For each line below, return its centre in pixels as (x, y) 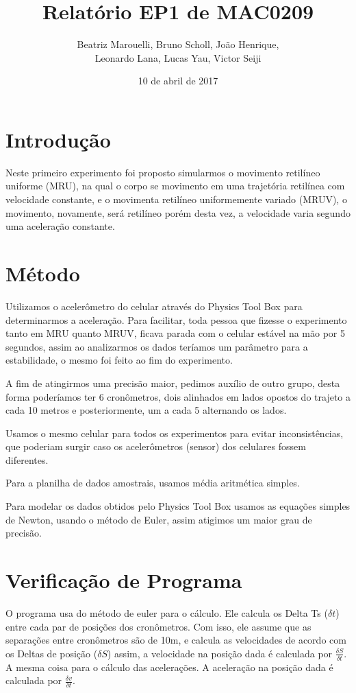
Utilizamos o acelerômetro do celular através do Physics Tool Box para (154, 306)
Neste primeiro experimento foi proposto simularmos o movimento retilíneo (163, 172)
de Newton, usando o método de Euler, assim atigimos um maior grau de (159, 519)
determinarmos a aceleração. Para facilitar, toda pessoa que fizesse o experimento (176, 319)
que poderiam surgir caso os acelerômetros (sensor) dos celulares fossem (156, 446)
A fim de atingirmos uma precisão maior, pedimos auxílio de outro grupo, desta (173, 383)
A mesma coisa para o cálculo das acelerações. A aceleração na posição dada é (169, 667)
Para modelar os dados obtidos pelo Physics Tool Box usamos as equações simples (178, 506)
